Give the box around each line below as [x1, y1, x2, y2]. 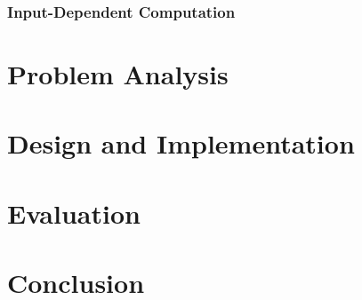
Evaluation [7, 194, 141, 231]
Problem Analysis [7, 56, 229, 92]
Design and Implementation [7, 125, 355, 162]
